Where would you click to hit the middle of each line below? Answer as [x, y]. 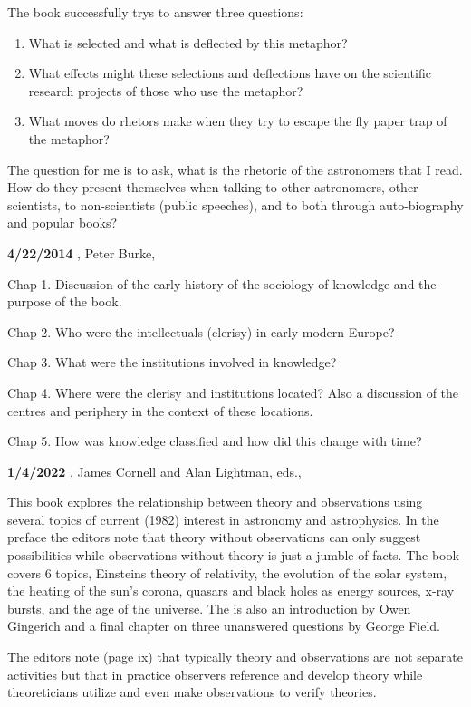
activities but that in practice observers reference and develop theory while [215, 674]
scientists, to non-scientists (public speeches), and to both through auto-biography [235, 204]
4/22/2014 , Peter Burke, [82, 252]
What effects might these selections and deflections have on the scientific [230, 73]
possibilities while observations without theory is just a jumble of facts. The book [233, 555]
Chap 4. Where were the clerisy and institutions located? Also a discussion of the [233, 392]
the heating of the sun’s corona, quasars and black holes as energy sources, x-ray [231, 591]
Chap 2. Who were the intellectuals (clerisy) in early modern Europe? [201, 331]
